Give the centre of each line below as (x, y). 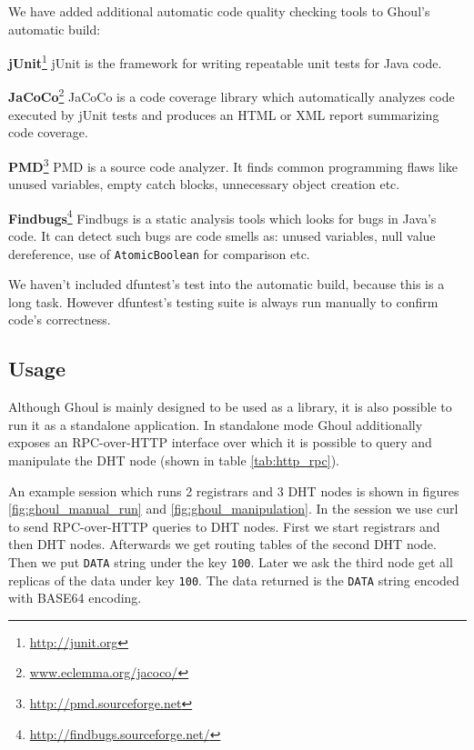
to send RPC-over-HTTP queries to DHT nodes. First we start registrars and (224, 526)
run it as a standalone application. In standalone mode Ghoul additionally (216, 424)
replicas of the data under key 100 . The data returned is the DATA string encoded (234, 580)
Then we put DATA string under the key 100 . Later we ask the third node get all (231, 561)
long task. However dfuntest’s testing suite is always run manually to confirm (223, 301)
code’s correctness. (60, 320)
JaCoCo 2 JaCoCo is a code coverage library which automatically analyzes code (232, 95)
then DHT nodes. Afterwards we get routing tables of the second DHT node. (222, 544)
